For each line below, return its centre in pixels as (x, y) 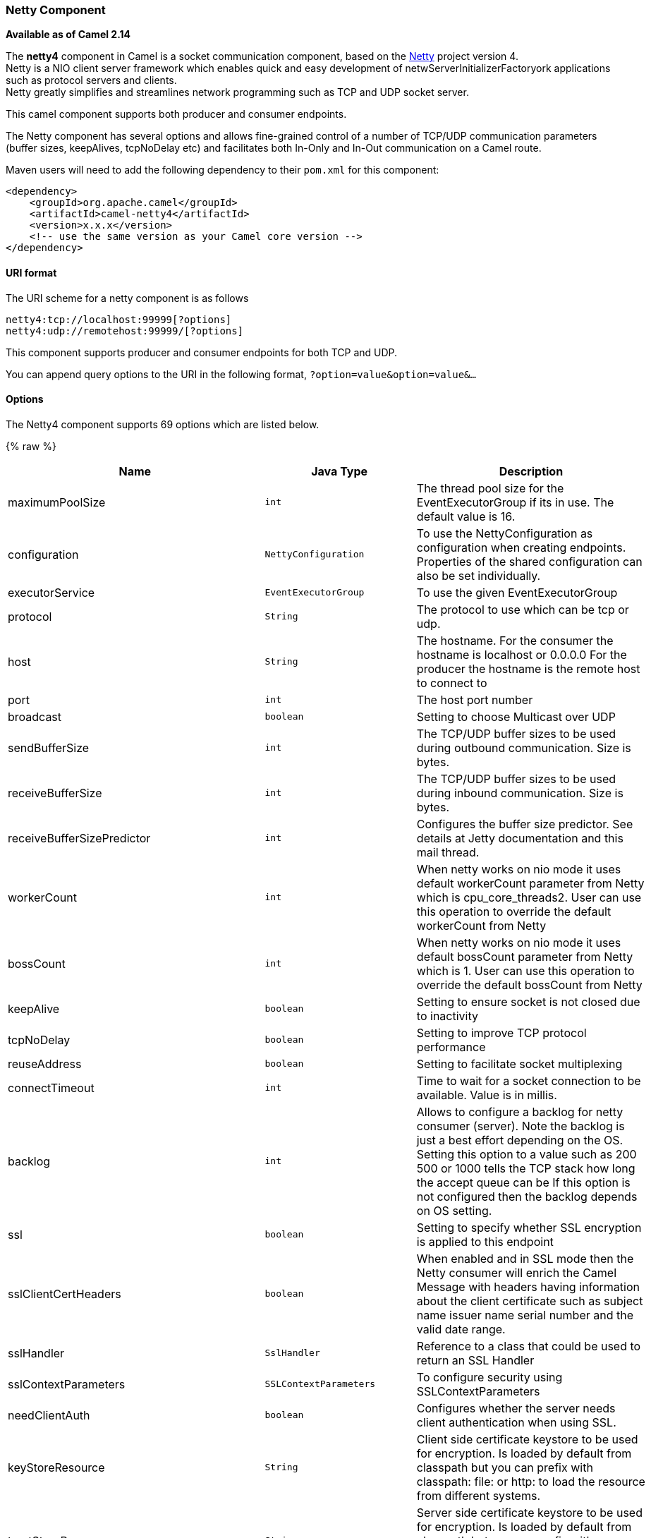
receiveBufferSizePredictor (79, 838)
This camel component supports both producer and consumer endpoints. (176, 114)
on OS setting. (454, 1210)
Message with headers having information (528, 1286)
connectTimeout (51, 1088)
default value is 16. (466, 516)
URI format (31, 272)
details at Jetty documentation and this (520, 838)
